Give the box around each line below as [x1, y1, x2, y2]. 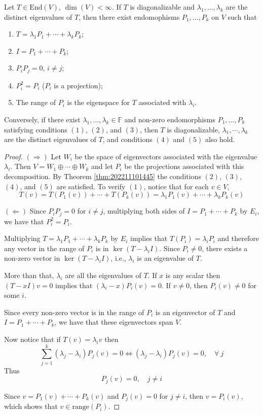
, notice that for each [143, 181, 209, 191]
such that [228, 11, 257, 22]
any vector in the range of [4, 243, 85, 253]
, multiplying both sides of [103, 205, 185, 216]
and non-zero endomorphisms [124, 114, 215, 125]
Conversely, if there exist [4, 114, 81, 125]
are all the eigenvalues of [65, 270, 141, 280]
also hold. [205, 134, 235, 145]
